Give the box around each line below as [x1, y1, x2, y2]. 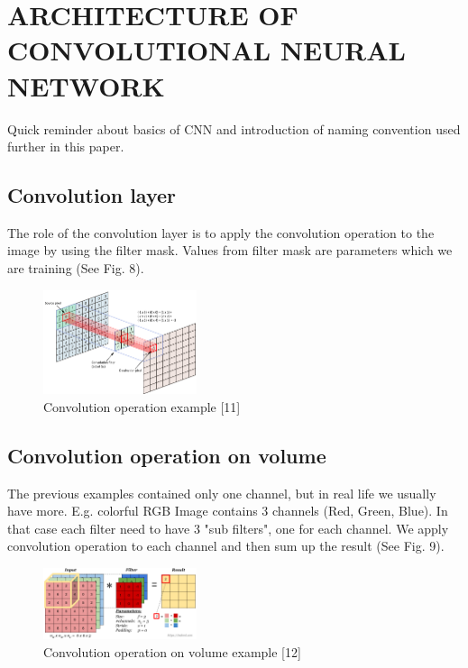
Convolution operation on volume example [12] [43, 642, 301, 661]
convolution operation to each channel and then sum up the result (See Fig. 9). [7, 536, 445, 555]
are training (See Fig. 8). [7, 259, 144, 278]
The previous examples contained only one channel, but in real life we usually [7, 483, 436, 502]
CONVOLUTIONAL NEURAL [7, 32, 406, 69]
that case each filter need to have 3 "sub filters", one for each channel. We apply [7, 518, 449, 537]
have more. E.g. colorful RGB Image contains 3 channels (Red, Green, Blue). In [7, 501, 448, 520]
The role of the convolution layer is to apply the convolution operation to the [7, 223, 435, 242]
